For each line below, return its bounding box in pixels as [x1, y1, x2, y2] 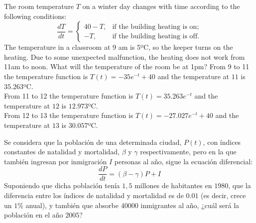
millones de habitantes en [134, 180, 212, 191]
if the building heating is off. [112, 32, 200, 40]
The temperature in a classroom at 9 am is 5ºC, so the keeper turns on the [4, 42, 233, 52]
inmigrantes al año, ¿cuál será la [140, 200, 240, 210]
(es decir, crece [201, 190, 246, 200]
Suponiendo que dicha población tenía [4, 180, 120, 191]
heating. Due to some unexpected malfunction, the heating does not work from [4, 51, 245, 62]
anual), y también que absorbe [25, 200, 119, 210]
